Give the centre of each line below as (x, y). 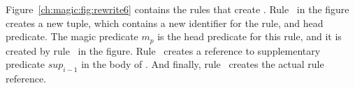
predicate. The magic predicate (72, 36)
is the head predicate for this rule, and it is (249, 36)
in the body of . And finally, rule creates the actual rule (203, 64)
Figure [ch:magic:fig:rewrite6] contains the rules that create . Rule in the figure (177, 9)
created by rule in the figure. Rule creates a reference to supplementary (163, 50)
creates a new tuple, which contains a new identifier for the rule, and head (165, 23)
